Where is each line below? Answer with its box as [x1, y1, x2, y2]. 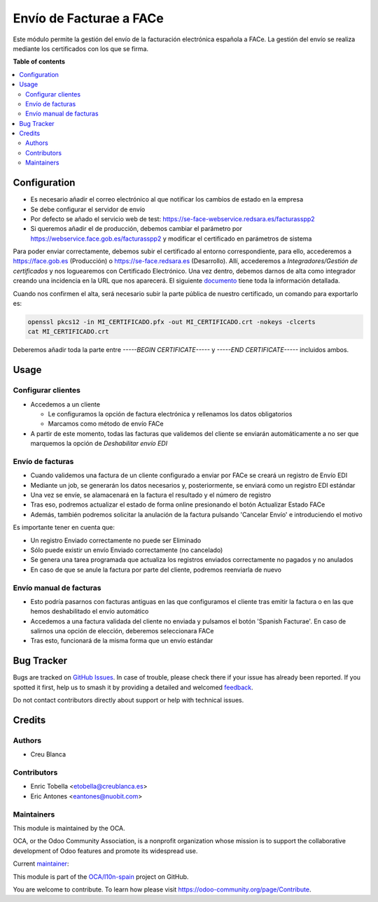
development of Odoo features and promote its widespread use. [13, 847, 198, 855]
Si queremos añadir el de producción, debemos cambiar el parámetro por [30, 225, 243, 233]
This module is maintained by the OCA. [13, 824, 125, 832]
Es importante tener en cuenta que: [13, 523, 115, 532]
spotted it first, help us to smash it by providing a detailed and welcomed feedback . [13, 683, 253, 691]
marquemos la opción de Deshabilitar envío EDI [30, 439, 168, 448]
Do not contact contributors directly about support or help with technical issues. [13, 696, 244, 705]
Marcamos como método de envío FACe [48, 420, 164, 428]
